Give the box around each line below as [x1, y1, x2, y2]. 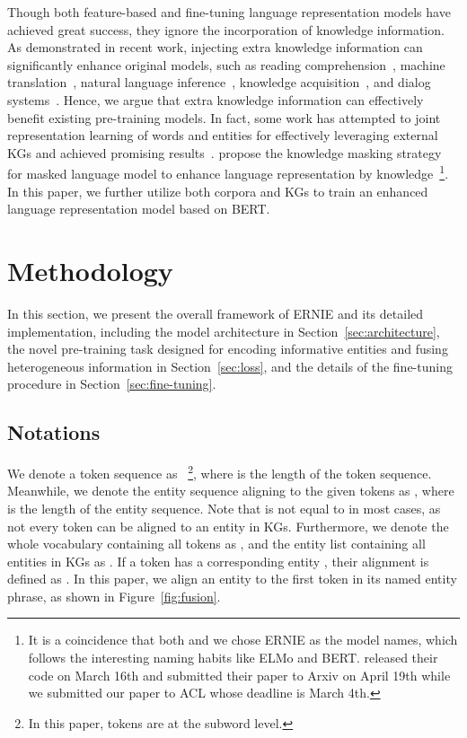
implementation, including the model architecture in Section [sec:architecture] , [7, 321, 440, 340]
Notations [7, 418, 101, 446]
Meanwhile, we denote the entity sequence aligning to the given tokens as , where [7, 481, 454, 500]
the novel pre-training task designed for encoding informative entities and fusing [7, 339, 448, 358]
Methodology [7, 251, 173, 288]
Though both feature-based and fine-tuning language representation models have [7, 3, 451, 21]
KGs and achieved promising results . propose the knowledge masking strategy [7, 143, 442, 162]
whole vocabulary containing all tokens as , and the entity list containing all [7, 534, 426, 553]
